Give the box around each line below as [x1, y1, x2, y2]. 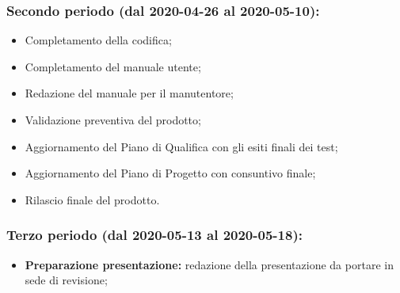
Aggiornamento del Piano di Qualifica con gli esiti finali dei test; [25, 138, 338, 154]
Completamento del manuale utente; [25, 58, 201, 74]
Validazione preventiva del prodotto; [25, 112, 201, 127]
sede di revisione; [25, 272, 108, 288]
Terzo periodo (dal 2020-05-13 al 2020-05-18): [6, 225, 303, 245]
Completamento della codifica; [25, 32, 172, 48]
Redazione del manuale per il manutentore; [25, 85, 234, 101]
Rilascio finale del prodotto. [25, 191, 160, 207]
